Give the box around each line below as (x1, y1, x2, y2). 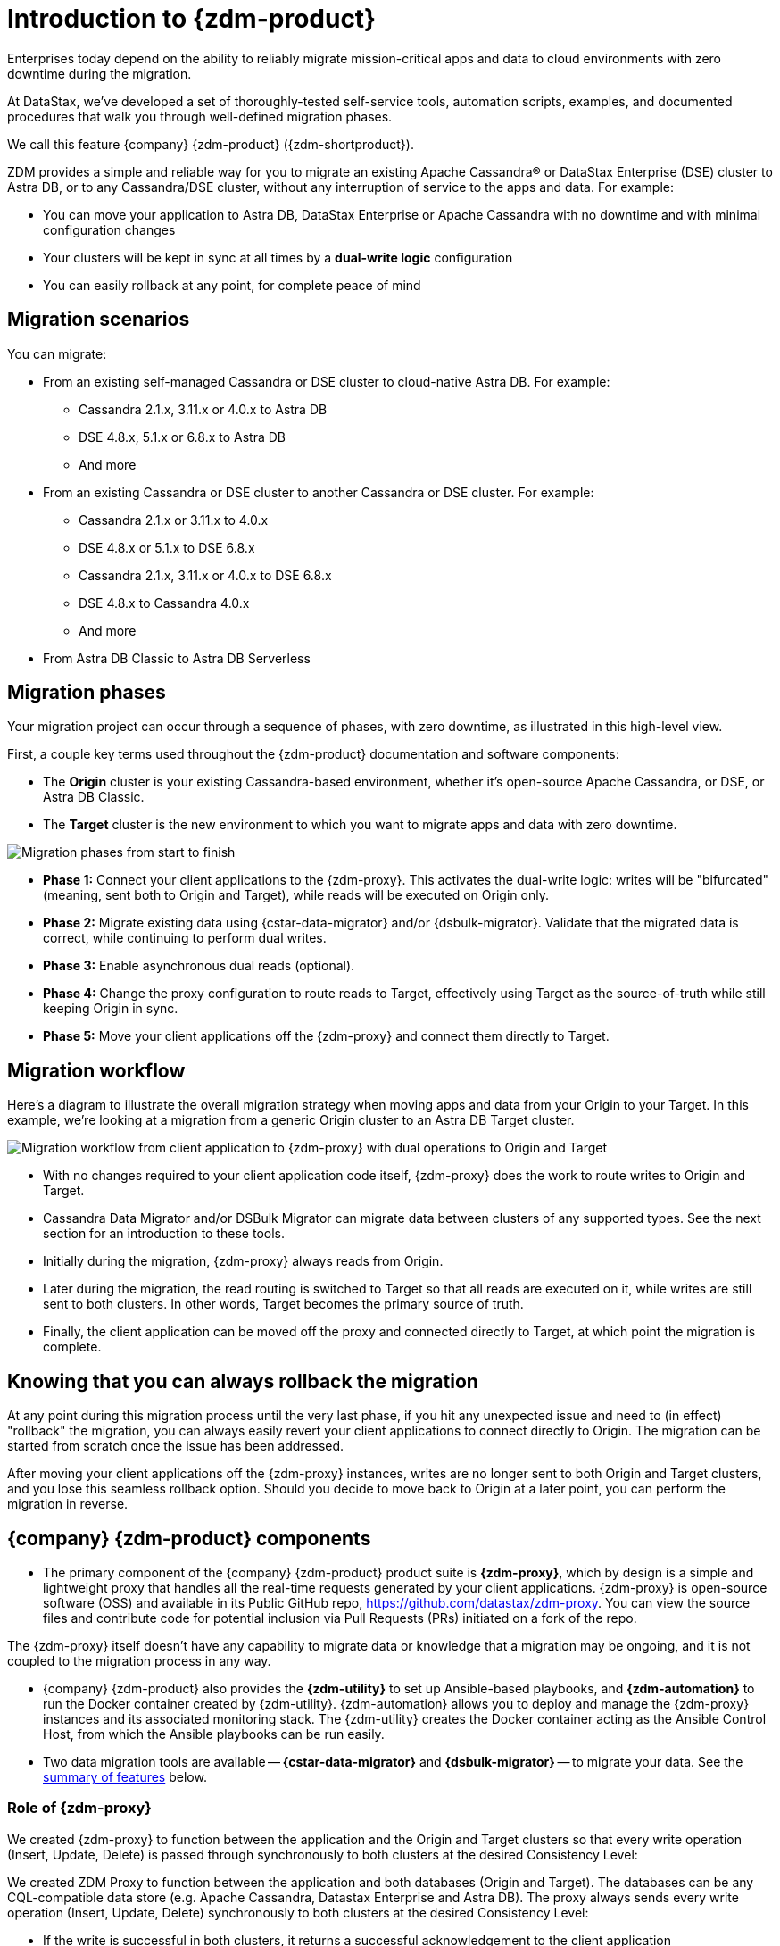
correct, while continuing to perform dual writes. (43, 930, 327, 946)
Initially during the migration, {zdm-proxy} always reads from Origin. (43, 1253, 444, 1269)
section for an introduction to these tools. (43, 1226, 285, 1242)
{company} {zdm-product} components (7, 1526, 371, 1550)
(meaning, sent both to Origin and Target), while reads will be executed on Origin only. (43, 887, 549, 903)
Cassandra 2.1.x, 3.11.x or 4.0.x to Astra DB (79, 401, 328, 417)
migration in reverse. (7, 1496, 129, 1512)
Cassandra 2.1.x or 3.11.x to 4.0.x (79, 511, 269, 528)
